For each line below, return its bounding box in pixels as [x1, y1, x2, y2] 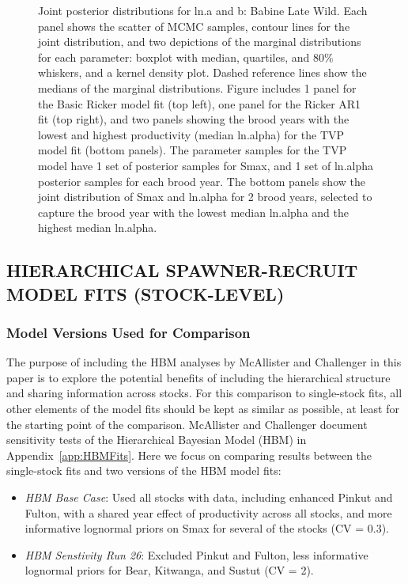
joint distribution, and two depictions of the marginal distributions [38, 33, 361, 50]
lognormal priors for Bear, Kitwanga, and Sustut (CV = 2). [25, 562, 314, 578]
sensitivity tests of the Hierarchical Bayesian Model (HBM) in [6, 431, 307, 448]
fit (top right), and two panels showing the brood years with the [38, 111, 349, 127]
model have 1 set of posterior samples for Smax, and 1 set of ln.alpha [38, 157, 373, 173]
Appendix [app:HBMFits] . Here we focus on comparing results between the [6, 446, 372, 463]
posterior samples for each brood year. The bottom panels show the [38, 173, 365, 189]
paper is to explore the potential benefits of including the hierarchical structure [6, 369, 391, 385]
